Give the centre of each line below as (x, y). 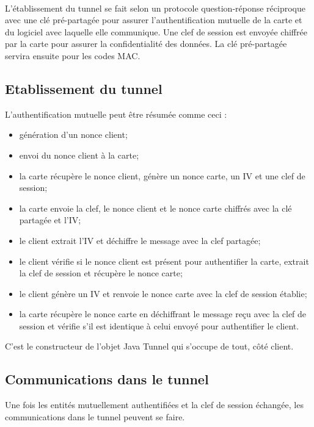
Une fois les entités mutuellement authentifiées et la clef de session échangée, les (154, 405)
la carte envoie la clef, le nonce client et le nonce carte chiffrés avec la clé (155, 208)
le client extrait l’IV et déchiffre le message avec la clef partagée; (140, 240)
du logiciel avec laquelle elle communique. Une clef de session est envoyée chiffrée (156, 31)
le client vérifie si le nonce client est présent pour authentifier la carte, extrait (164, 261)
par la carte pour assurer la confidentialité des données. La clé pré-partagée (146, 44)
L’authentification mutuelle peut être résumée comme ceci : (116, 114)
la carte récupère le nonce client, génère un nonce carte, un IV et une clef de (162, 175)
